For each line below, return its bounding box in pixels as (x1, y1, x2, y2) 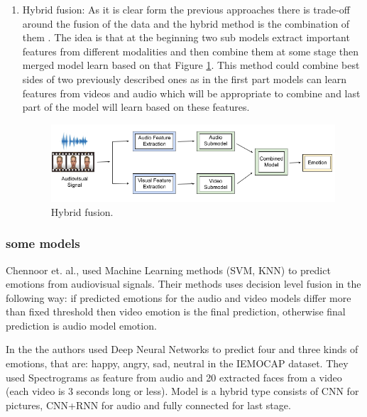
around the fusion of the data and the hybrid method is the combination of (22, 16, 350, 31)
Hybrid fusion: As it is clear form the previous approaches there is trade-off (22, 2, 350, 16)
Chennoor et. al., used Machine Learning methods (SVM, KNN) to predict (6, 262, 331, 277)
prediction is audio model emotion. (6, 318, 157, 332)
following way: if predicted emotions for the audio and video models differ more (6, 290, 351, 305)
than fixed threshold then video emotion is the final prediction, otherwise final (6, 304, 346, 319)
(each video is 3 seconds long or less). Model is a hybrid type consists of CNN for (6, 384, 359, 399)
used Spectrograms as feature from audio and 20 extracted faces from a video (6, 369, 342, 384)
